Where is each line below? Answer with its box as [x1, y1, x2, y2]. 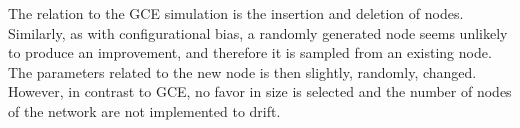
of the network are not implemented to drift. [8, 100, 281, 121]
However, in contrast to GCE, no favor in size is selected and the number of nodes [8, 81, 512, 102]
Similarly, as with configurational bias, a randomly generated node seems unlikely [8, 22, 508, 43]
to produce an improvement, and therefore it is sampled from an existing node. [8, 42, 492, 63]
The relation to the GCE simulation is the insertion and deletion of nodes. [8, 3, 464, 23]
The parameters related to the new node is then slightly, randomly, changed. [8, 61, 477, 82]
